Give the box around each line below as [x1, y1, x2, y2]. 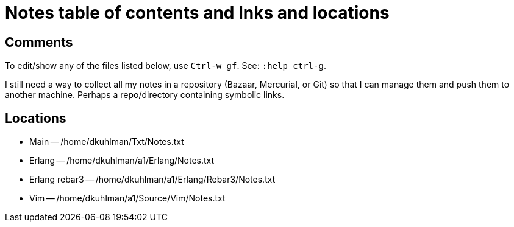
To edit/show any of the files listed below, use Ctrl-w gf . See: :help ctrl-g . [5, 60, 326, 71]
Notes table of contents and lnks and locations [5, 2, 390, 23]
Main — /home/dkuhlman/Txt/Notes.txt [29, 136, 184, 147]
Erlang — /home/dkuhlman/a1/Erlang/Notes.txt [29, 155, 215, 166]
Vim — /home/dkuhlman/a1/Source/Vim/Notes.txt [29, 193, 226, 204]
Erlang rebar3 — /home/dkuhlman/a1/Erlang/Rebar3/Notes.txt [29, 174, 276, 185]
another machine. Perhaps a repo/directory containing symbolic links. [5, 89, 285, 100]
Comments [5, 34, 73, 50]
